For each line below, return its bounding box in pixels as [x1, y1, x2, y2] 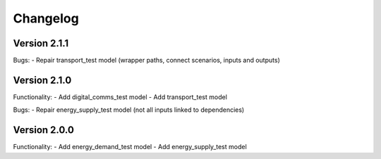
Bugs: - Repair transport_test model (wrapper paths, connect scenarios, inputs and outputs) [13, 56, 280, 65]
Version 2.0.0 [13, 124, 74, 136]
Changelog [13, 11, 79, 26]
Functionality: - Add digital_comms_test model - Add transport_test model [13, 92, 227, 101]
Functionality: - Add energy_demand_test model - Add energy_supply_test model [13, 143, 247, 151]
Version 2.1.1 [13, 37, 69, 49]
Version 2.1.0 [13, 74, 72, 86]
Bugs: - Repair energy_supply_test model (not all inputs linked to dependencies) [13, 106, 245, 114]
